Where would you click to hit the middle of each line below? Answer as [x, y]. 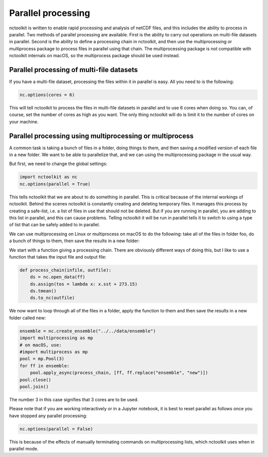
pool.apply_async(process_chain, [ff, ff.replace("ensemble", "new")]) [119, 373]
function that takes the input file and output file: [58, 257]
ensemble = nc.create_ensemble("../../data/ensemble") [88, 331]
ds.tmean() [43, 291]
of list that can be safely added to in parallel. [55, 225]
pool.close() [35, 380]
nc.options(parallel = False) [56, 429]
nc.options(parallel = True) [55, 184]
